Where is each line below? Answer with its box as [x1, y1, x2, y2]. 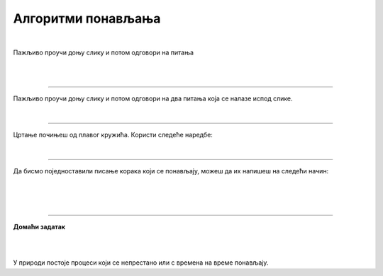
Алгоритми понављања [13, 11, 161, 26]
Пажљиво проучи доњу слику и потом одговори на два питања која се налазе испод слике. [13, 94, 293, 103]
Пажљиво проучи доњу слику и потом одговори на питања [13, 48, 194, 57]
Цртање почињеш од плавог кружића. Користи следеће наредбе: [13, 130, 213, 139]
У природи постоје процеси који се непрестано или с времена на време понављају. [13, 258, 269, 267]
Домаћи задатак [13, 223, 65, 231]
